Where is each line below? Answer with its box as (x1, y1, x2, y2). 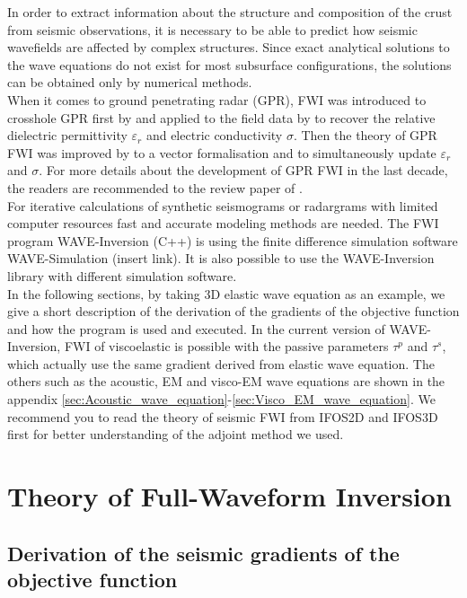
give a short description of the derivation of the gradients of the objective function (7, 302, 460, 321)
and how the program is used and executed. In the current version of (7, 319, 385, 338)
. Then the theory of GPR (293, 126, 437, 145)
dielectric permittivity (7, 126, 128, 145)
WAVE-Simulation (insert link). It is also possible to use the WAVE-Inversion (7, 249, 435, 268)
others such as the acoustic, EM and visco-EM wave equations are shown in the (7, 372, 445, 391)
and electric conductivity (145, 126, 283, 145)
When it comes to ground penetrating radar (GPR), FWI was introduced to (7, 90, 427, 109)
